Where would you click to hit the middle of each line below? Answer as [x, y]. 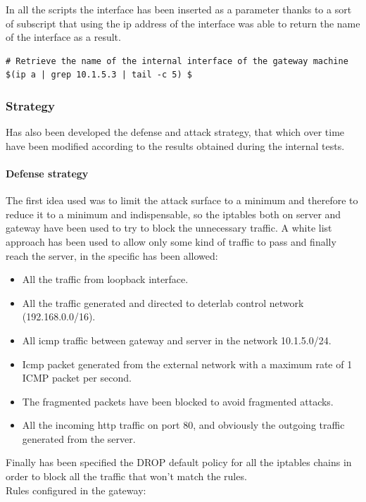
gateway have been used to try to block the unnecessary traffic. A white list [169, 228]
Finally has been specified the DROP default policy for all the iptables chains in [179, 462]
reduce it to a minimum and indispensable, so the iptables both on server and [173, 214]
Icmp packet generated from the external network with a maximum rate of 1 [187, 364]
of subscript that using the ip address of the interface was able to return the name [183, 23]
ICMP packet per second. [77, 378]
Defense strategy [47, 173]
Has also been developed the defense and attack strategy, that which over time [175, 132]
